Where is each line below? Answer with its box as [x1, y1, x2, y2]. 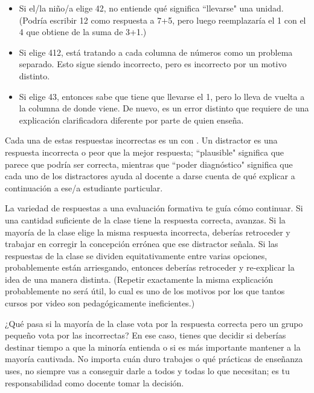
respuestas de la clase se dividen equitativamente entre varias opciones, [5, 249, 268, 262]
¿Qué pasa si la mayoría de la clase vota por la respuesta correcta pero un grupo [5, 317, 303, 329]
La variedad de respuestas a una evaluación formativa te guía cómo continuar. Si [5, 202, 303, 214]
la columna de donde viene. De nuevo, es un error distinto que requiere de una [19, 102, 309, 114]
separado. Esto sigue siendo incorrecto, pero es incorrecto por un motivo [19, 58, 287, 70]
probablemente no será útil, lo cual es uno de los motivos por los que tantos [5, 285, 285, 297]
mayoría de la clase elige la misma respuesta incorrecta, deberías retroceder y [5, 225, 290, 238]
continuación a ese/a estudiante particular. [5, 181, 163, 194]
